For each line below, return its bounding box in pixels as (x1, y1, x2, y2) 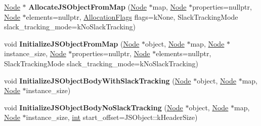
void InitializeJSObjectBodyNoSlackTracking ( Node (4, 102, 183, 112)
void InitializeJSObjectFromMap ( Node (4, 38, 140, 49)
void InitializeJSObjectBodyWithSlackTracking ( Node (4, 75, 191, 86)
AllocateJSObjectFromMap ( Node (28, 2, 147, 12)
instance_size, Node (4, 48, 66, 59)
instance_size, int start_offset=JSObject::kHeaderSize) (26, 112, 198, 122)
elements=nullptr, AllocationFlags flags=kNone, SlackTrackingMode (26, 11, 238, 22)
